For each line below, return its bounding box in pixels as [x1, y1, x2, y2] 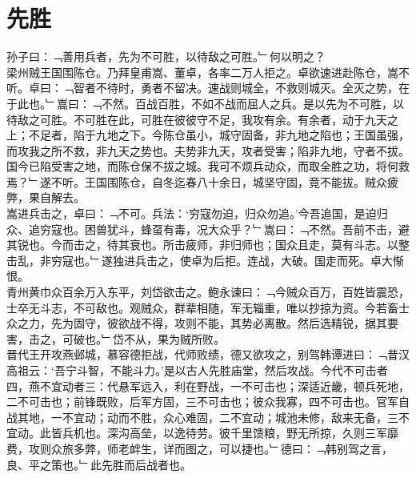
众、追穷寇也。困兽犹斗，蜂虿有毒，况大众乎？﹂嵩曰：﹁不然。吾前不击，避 [6, 220, 410, 237]
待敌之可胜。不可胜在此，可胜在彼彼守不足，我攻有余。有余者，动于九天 [6, 110, 387, 127]
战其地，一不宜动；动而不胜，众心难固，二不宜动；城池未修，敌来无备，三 [6, 408, 398, 425]
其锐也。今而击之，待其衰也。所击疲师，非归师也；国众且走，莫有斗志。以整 [6, 236, 410, 253]
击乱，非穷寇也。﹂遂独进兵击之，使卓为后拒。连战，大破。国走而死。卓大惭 [6, 251, 404, 268]
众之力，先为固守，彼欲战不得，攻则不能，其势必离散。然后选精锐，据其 [6, 315, 387, 331]
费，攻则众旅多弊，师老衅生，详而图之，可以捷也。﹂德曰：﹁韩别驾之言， [6, 440, 393, 456]
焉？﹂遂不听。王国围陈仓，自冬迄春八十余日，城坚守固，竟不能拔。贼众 [6, 173, 387, 190]
